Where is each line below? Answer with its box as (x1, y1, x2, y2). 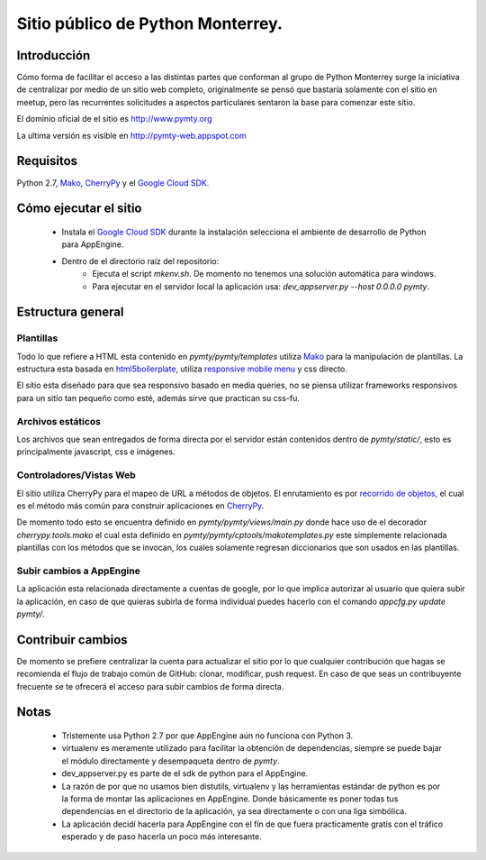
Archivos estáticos (16, 415, 102, 427)
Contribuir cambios (16, 632, 128, 647)
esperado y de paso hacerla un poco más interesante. (61, 831, 262, 842)
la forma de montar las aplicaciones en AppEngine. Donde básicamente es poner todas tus (61, 793, 399, 804)
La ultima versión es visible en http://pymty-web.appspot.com (16, 130, 247, 141)
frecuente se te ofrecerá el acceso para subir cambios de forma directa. (16, 681, 284, 691)
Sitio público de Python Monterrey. (16, 14, 283, 33)
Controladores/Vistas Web (16, 469, 137, 481)
